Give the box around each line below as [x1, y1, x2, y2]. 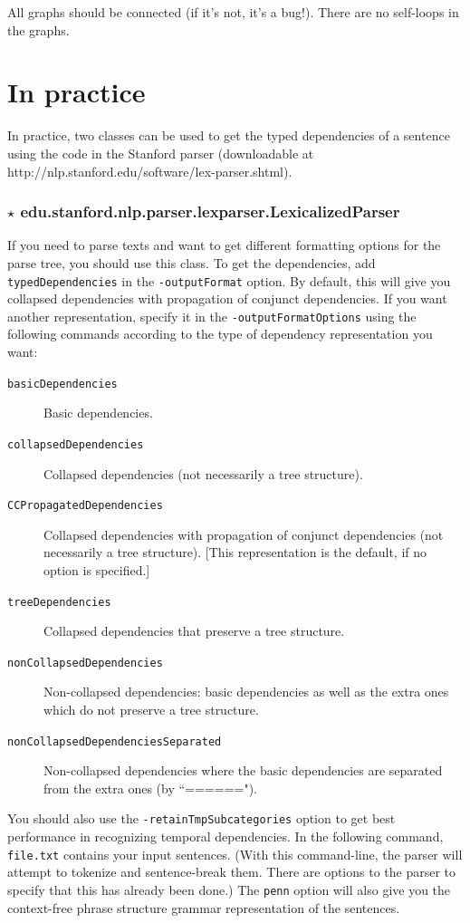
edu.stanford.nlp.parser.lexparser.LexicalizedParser [20, 200, 400, 223]
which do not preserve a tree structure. [43, 700, 259, 719]
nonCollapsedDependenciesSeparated [7, 735, 222, 748]
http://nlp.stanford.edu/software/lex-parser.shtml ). [7, 161, 293, 180]
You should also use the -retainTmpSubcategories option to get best [7, 809, 396, 828]
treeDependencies [7, 595, 111, 609]
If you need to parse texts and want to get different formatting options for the [7, 236, 441, 255]
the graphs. [7, 20, 70, 39]
